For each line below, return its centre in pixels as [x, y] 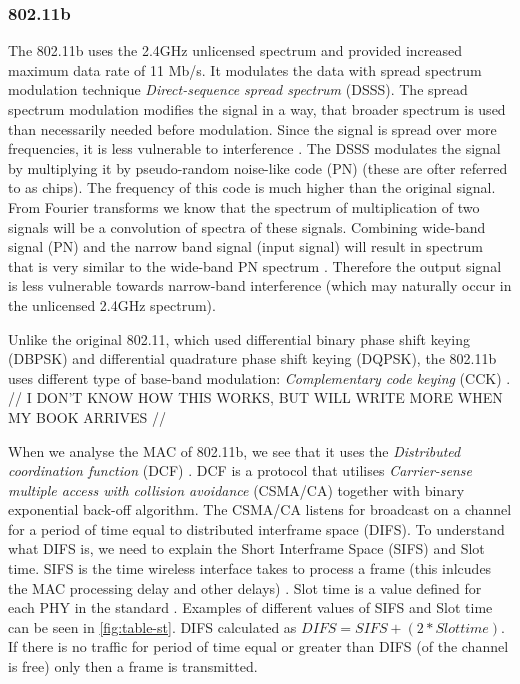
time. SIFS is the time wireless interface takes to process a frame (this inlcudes [250, 568]
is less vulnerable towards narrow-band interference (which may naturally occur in [260, 285]
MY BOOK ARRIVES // [87, 416]
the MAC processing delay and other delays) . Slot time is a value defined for [245, 587]
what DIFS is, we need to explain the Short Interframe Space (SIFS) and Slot [246, 548]
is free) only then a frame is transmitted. [133, 666]
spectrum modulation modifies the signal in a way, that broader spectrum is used [257, 109]
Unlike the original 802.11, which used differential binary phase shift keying [239, 338]
